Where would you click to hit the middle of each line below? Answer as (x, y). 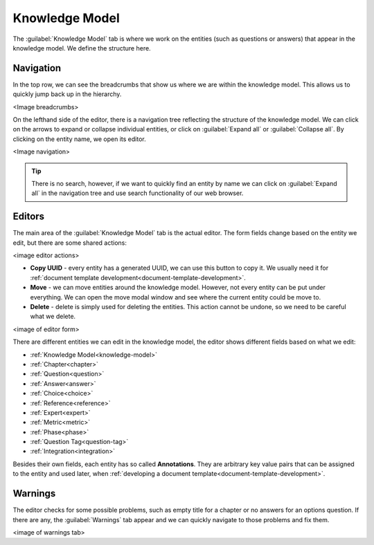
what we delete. (53, 316)
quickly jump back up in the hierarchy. (67, 94)
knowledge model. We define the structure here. (82, 48)
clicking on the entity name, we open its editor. (79, 139)
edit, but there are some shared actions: (70, 243)
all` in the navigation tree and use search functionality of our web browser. (137, 193)
